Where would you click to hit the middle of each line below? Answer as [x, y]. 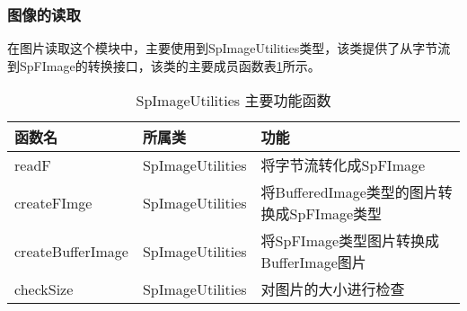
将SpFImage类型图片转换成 [350, 241]
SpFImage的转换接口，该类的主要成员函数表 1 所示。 [170, 65]
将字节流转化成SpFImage [343, 165]
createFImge [53, 202]
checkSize [44, 289]
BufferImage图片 [313, 262]
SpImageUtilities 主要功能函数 [233, 101]
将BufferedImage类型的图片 [349, 192]
